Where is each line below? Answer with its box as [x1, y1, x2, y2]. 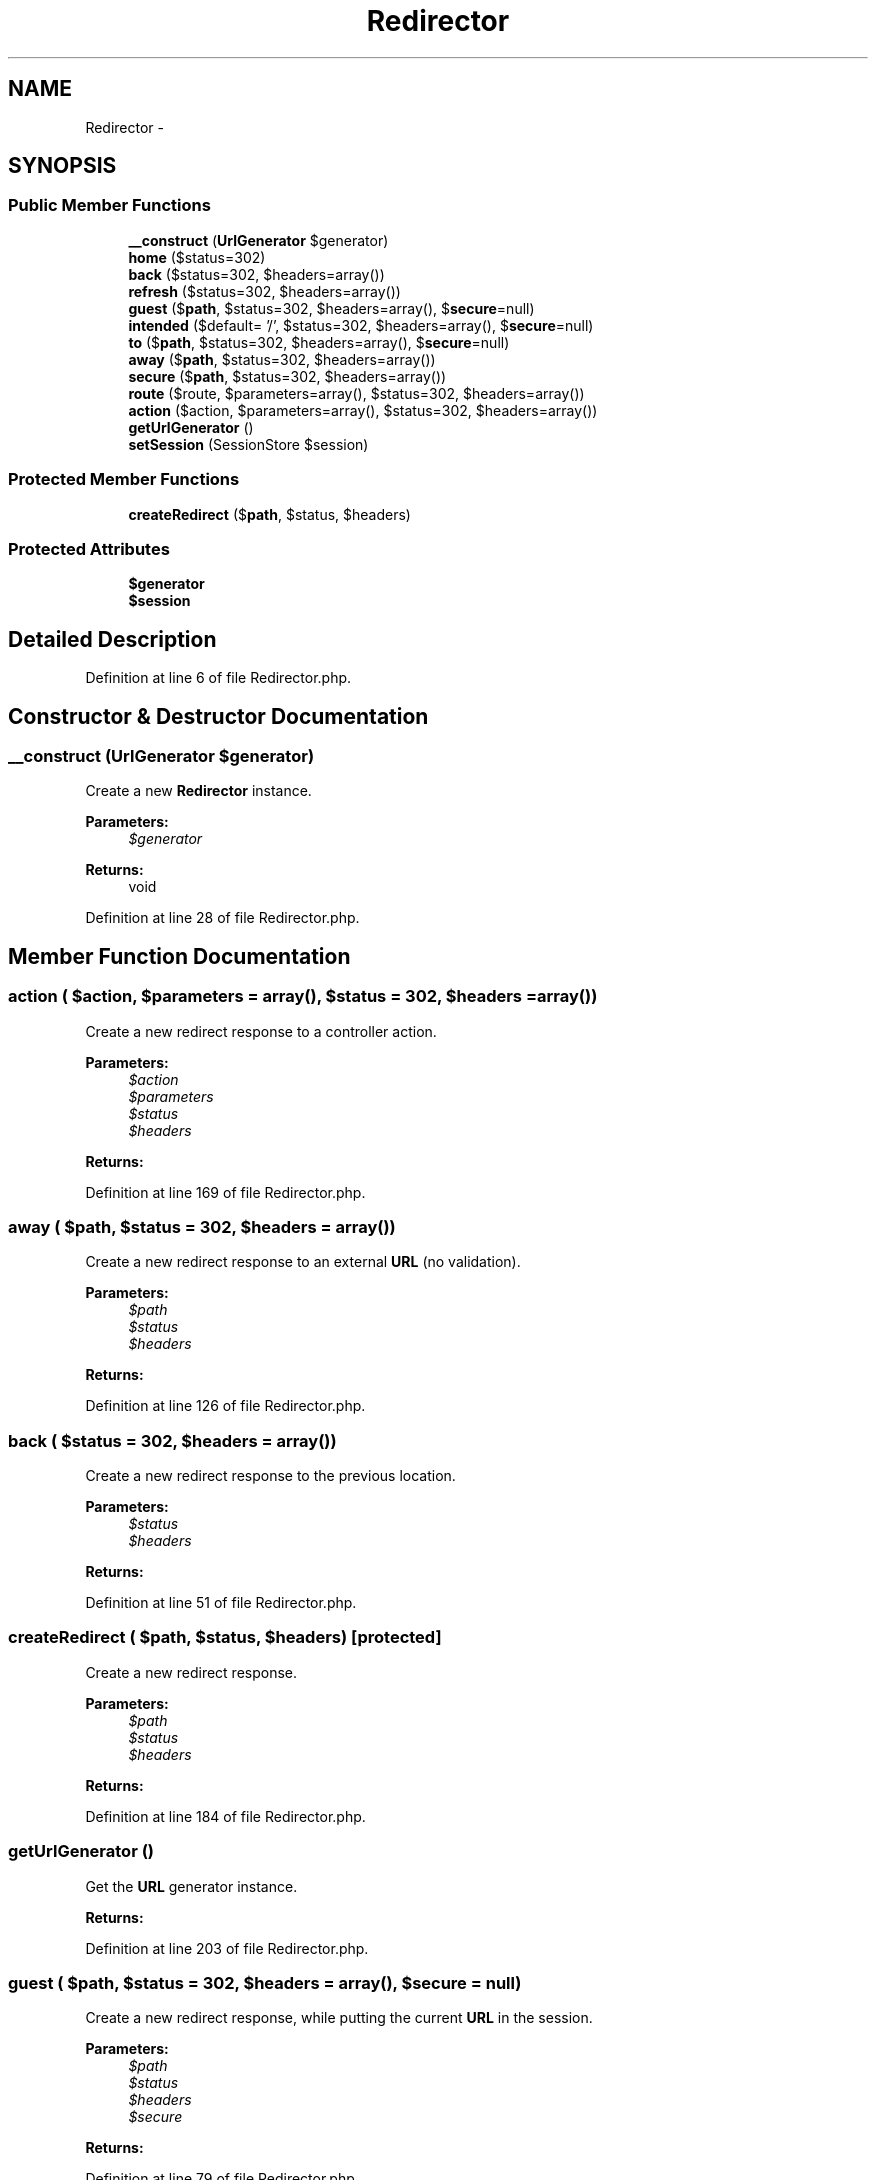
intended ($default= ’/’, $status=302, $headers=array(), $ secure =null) [128, 316, 594, 334]
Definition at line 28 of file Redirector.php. [85, 909, 360, 927]
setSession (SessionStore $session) [128, 435, 369, 453]
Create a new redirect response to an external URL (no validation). [85, 1253, 521, 1271]
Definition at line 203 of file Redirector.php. [85, 1939, 369, 1957]
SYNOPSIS [8, 153, 117, 179]
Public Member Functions [8, 195, 211, 216]
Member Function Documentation [8, 943, 351, 969]
